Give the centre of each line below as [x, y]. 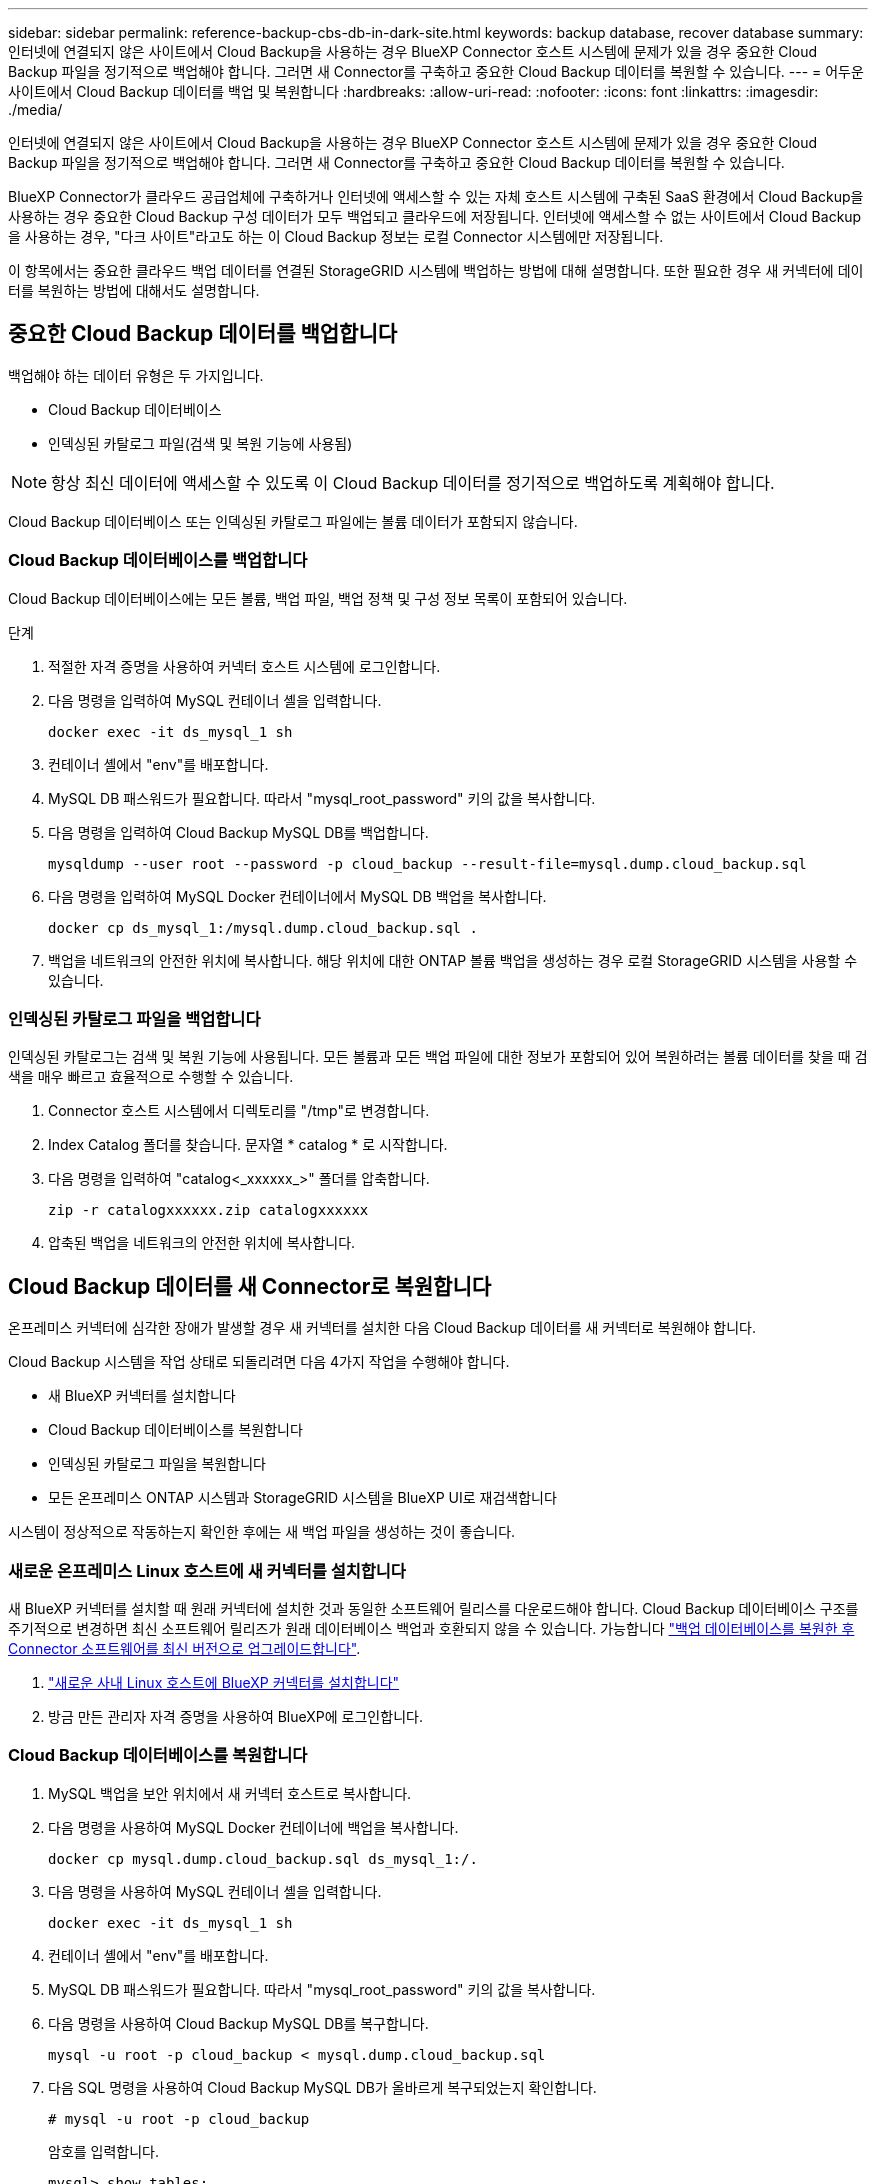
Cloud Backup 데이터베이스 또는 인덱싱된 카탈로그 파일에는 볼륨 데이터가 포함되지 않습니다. [293, 521]
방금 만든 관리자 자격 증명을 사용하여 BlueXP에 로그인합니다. [235, 1716]
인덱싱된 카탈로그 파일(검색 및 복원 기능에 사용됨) [200, 443]
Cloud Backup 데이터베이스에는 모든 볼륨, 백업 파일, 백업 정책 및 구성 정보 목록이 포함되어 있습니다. [318, 598]
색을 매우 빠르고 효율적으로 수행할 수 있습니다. [151, 1077]
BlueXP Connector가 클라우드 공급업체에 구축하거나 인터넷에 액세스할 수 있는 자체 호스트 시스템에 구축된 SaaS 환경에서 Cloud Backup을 [436, 196]
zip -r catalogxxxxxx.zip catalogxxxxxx [208, 1210]
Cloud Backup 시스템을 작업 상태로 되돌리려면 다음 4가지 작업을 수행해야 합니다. [259, 1362]
